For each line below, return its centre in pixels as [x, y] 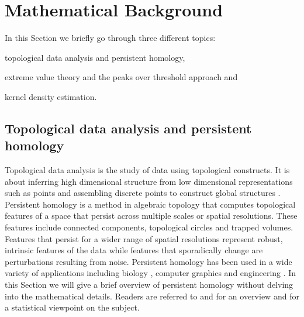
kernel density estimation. [51, 96]
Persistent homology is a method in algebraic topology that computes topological [150, 204]
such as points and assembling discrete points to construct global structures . [143, 193]
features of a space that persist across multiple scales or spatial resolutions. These [151, 216]
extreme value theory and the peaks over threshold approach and [121, 77]
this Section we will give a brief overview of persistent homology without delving [149, 285]
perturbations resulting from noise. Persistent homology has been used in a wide [148, 261]
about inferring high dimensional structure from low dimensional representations [149, 181]
